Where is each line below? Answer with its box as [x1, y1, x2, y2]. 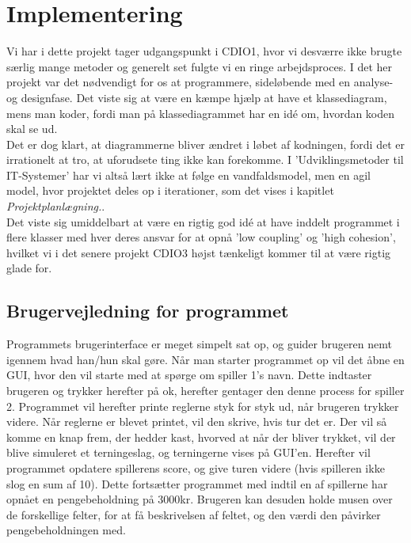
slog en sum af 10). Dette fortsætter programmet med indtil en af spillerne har [6, 475, 388, 492]
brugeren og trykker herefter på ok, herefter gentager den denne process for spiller [6, 382, 405, 399]
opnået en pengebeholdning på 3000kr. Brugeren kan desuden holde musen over [6, 491, 393, 507]
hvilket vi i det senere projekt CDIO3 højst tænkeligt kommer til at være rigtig [6, 244, 391, 260]
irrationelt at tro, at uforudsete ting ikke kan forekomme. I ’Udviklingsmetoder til [6, 151, 404, 168]
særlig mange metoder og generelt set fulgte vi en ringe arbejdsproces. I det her [6, 58, 393, 74]
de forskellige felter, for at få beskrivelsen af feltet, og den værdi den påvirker [6, 506, 381, 522]
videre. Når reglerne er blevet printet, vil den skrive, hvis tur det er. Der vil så [6, 413, 387, 430]
